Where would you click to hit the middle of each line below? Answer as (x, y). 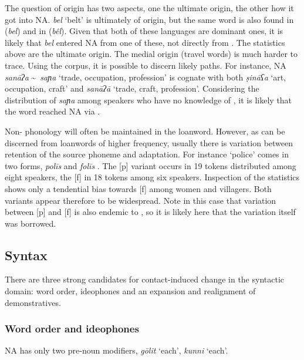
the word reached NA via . (53, 111)
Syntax (26, 255)
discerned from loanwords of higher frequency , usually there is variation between (149, 142)
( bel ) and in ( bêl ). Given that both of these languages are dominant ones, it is (144, 31)
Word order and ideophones (72, 329)
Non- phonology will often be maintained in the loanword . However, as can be (145, 131)
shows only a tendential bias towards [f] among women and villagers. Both (138, 188)
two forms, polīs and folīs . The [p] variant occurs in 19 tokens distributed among (151, 165)
